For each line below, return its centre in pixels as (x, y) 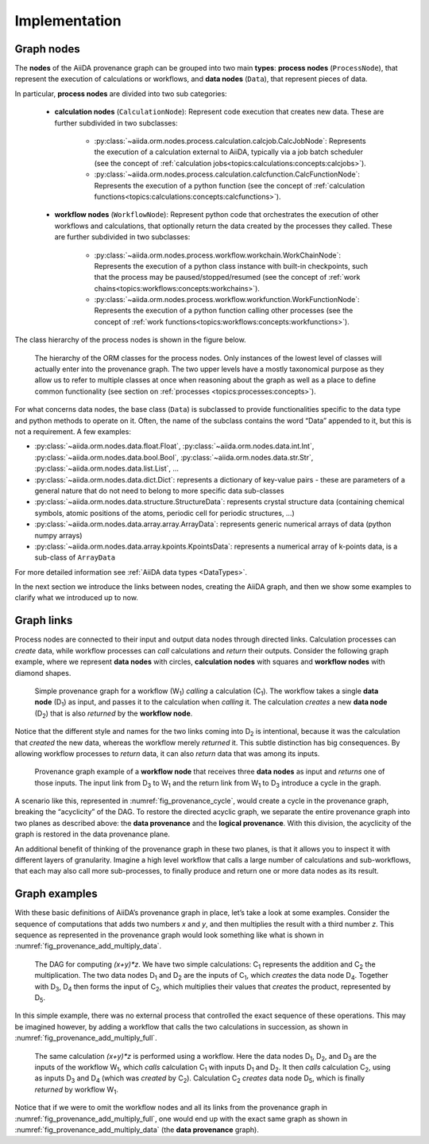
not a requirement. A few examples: (73, 432)
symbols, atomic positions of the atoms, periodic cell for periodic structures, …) (165, 513)
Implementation (68, 21)
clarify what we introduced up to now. (77, 598)
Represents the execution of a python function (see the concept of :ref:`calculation (230, 185)
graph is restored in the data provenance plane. (93, 834)
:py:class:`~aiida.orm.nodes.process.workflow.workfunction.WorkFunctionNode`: (227, 300)
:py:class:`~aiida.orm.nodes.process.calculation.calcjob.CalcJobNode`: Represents (230, 141)
